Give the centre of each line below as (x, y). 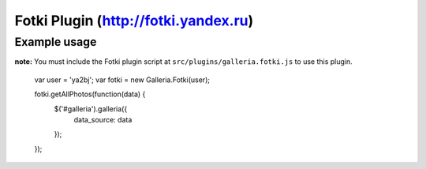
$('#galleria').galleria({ (91, 109)
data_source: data (103, 119)
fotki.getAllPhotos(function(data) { (90, 94)
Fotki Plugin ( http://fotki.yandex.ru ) (134, 21)
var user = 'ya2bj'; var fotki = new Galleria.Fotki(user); (122, 80)
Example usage (56, 42)
